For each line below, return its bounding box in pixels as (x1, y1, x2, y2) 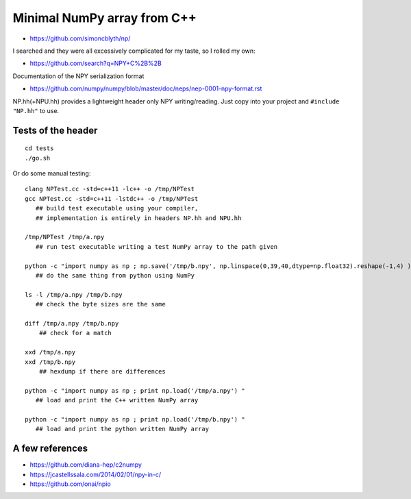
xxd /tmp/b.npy (25, 358, 76, 366)
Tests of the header (12, 124, 98, 136)
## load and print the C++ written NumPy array (35, 396, 199, 404)
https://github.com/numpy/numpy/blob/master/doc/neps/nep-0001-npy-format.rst (29, 84, 262, 93)
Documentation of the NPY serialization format (12, 72, 145, 80)
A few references (12, 443, 88, 454)
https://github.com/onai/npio (29, 480, 111, 488)
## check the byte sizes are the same (35, 300, 166, 308)
